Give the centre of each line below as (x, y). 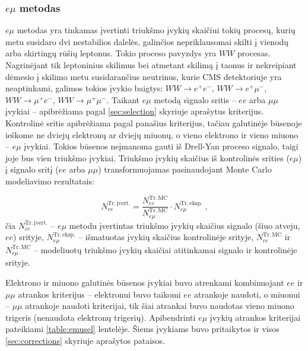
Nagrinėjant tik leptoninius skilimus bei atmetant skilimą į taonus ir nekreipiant (151, 65)
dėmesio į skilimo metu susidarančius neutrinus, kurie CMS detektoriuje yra (144, 76)
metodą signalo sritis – (195, 99)
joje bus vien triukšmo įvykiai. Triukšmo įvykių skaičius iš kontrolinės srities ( (147, 157)
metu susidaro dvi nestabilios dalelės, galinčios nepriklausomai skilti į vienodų (147, 41)
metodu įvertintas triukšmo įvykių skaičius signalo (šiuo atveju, (185, 225)
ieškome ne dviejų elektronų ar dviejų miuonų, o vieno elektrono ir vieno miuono (152, 134)
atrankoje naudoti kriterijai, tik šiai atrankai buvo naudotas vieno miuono (160, 306)
